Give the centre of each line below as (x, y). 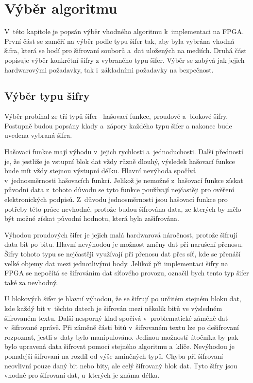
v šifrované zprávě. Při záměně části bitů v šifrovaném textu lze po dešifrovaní (122, 327)
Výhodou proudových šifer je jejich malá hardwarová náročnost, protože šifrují (121, 234)
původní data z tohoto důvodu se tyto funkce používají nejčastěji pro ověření (119, 190)
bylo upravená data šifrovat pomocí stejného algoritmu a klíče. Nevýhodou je (119, 346)
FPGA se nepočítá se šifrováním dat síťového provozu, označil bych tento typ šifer (127, 273)
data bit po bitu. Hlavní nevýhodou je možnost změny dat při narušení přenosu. (124, 244)
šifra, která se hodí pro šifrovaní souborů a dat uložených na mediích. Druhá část (126, 50)
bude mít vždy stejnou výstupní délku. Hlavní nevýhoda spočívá (100, 171)
